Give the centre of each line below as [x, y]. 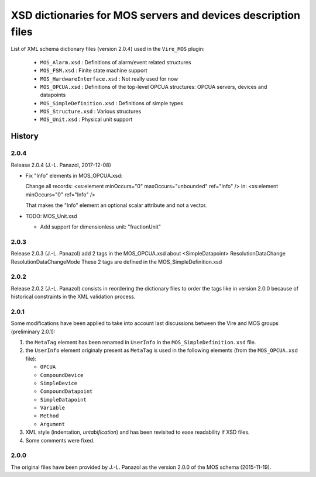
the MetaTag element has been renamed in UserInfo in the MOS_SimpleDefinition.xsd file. [141, 342]
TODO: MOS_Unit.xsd [51, 216]
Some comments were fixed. [60, 440]
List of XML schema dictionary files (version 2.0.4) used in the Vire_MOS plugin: [108, 49]
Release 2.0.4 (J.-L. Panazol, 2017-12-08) [61, 165]
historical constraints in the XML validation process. [73, 297]
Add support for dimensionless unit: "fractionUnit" [100, 227]
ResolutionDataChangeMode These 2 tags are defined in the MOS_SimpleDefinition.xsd [116, 262]
